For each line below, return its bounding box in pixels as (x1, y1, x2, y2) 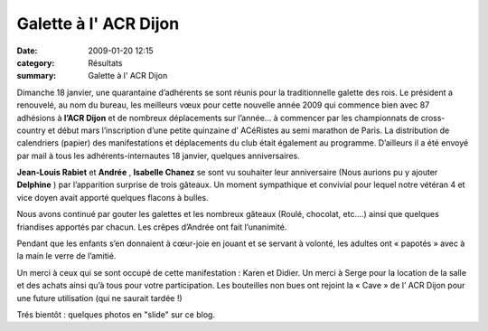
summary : (16, 71, 57, 81)
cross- (420, 112, 446, 123)
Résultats (88, 57, 123, 68)
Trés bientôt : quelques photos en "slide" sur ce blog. (16, 308, 216, 320)
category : (16, 57, 55, 68)
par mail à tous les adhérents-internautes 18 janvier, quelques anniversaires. (16, 150, 300, 161)
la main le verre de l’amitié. (16, 251, 117, 261)
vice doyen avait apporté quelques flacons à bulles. (16, 192, 209, 203)
